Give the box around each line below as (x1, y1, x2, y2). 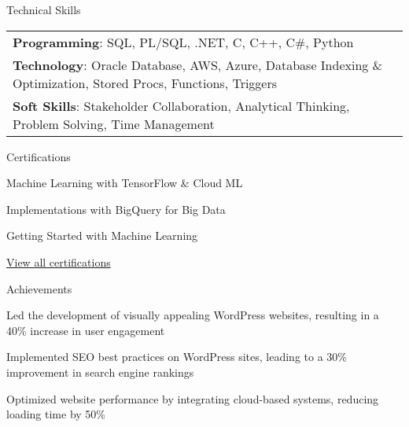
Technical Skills (6, 2, 81, 17)
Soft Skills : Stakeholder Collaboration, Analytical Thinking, (13, 96, 350, 115)
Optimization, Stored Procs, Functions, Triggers (13, 73, 278, 92)
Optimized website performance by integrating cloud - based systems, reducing (6, 390, 379, 407)
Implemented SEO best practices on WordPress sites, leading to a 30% (6, 348, 347, 365)
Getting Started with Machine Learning (6, 227, 198, 244)
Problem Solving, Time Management (13, 114, 215, 133)
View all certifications (6, 253, 111, 270)
